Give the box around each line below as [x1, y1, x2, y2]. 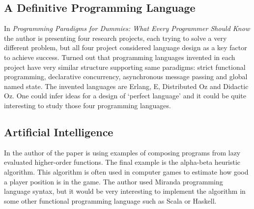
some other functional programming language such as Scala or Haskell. [4, 195, 217, 206]
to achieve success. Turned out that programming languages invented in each [4, 52, 235, 62]
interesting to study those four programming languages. [4, 100, 171, 110]
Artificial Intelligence [4, 124, 113, 139]
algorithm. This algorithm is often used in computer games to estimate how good [4, 166, 249, 177]
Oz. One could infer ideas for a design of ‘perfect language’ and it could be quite [4, 90, 247, 101]
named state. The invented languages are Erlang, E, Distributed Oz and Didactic [4, 81, 249, 91]
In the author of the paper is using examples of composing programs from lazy [4, 147, 241, 157]
